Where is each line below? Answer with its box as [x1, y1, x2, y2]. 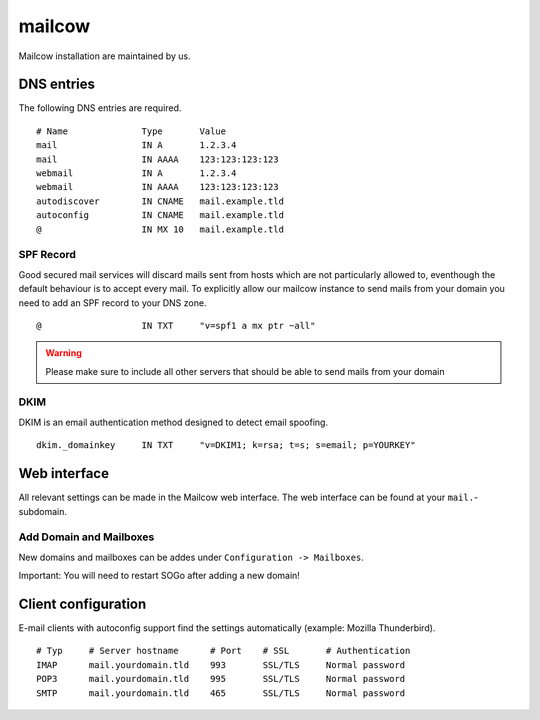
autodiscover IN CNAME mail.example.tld [36, 195, 285, 207]
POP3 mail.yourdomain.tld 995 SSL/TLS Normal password [36, 673, 406, 685]
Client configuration [18, 595, 147, 612]
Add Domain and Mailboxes [18, 530, 155, 544]
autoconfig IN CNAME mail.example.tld [36, 210, 285, 221]
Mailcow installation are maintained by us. [18, 50, 192, 62]
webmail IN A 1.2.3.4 [36, 168, 237, 179]
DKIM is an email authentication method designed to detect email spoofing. [18, 416, 329, 428]
